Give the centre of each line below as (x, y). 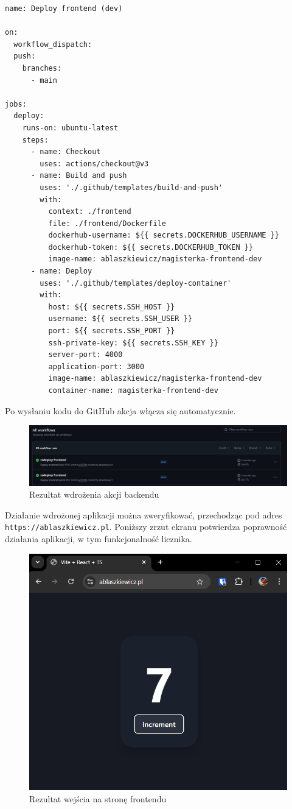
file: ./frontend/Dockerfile (107, 223)
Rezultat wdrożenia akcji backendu (94, 494)
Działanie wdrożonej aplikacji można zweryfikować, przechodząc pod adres (144, 514)
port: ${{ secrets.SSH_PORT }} (112, 331)
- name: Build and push (79, 176)
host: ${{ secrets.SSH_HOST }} (112, 307)
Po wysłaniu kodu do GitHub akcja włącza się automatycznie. (120, 410)
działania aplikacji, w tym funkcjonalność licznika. (99, 539)
